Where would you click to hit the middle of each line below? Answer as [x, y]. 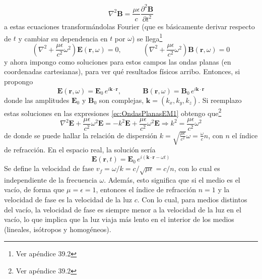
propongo [19, 81]
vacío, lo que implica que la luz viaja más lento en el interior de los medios [119, 219]
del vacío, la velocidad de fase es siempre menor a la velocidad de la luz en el [123, 209]
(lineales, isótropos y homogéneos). [58, 229]
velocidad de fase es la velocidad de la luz [68, 199]
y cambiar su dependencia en [63, 38]
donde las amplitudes [37, 100]
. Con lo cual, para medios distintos [192, 199]
